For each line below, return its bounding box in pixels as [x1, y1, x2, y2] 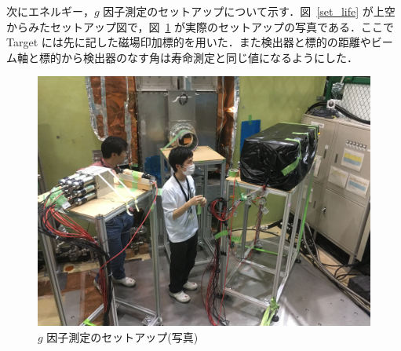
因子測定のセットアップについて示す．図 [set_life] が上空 [103, 3, 396, 19]
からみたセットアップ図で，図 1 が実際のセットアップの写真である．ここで [6, 18, 394, 35]
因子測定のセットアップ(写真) [46, 328, 199, 345]
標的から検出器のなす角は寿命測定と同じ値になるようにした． [38, 49, 358, 65]
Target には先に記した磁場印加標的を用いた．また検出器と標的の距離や [6, 34, 371, 50]
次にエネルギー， [6, 3, 94, 19]
